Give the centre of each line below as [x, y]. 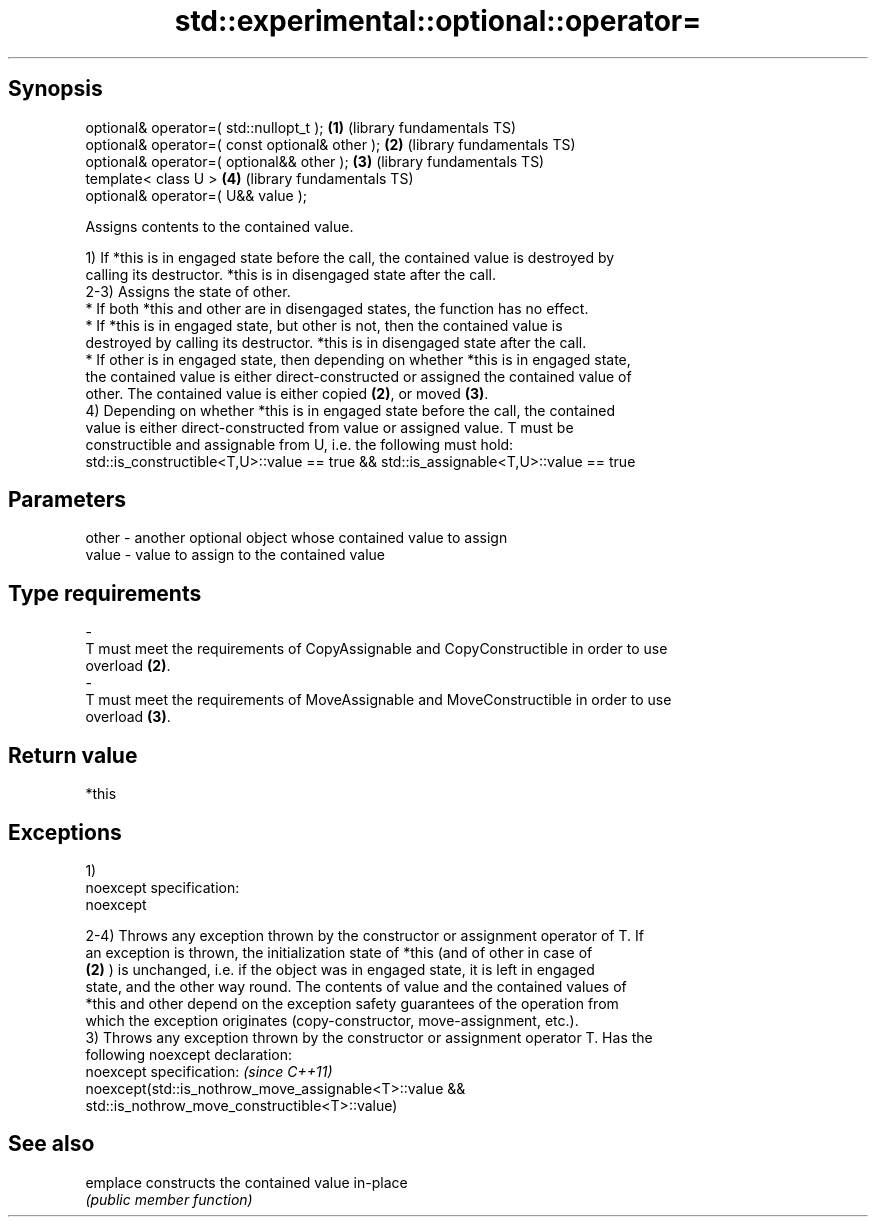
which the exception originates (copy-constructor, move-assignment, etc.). [332, 1020]
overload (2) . [128, 666]
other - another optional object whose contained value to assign [296, 538]
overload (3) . [128, 717]
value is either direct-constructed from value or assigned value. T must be [329, 427]
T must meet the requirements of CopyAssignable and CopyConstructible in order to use [376, 649]
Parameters [67, 500]
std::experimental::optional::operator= [438, 21]
